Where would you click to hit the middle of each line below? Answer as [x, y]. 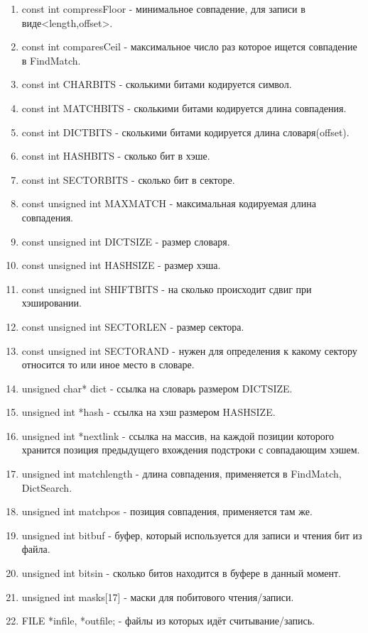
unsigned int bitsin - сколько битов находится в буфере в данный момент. [181, 573]
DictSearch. [47, 487]
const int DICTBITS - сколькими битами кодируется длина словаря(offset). [185, 132]
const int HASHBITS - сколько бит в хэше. [116, 156]
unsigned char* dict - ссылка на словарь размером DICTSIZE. [157, 388]
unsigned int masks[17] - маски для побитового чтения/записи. [158, 596]
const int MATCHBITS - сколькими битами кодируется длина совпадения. [184, 108]
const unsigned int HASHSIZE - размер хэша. [121, 265]
